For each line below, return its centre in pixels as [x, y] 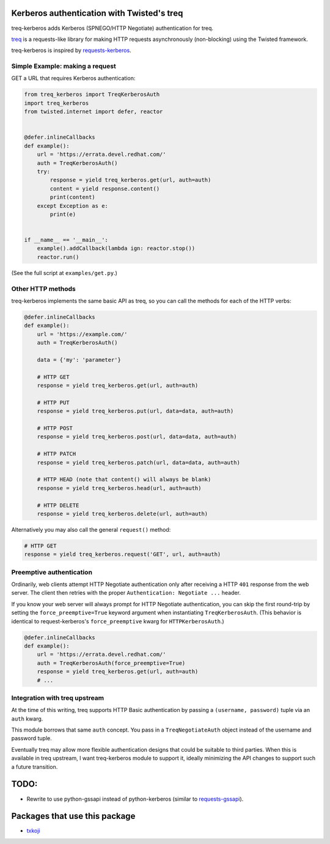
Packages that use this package [73, 816]
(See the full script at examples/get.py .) [64, 273]
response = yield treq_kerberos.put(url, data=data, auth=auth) [135, 411]
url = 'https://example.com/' [82, 334]
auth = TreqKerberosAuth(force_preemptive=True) [111, 663]
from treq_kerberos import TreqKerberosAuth [92, 94]
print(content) [73, 197]
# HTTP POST [55, 428]
